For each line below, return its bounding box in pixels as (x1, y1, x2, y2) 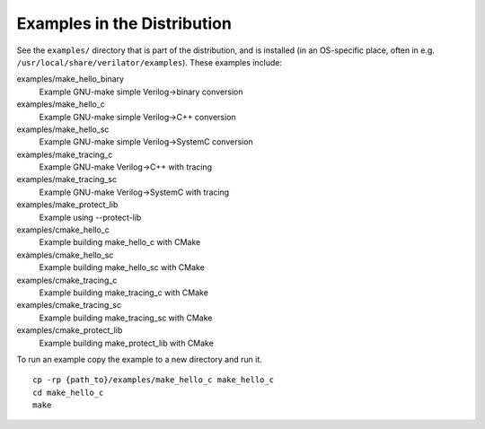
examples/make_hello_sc (16, 124, 110, 135)
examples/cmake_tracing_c (16, 275, 118, 285)
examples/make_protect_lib (16, 199, 119, 210)
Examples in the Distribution (16, 13, 233, 33)
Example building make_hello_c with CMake (39, 237, 201, 248)
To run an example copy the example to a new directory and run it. (16, 354, 262, 364)
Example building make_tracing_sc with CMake (39, 312, 213, 323)
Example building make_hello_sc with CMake (39, 262, 206, 273)
